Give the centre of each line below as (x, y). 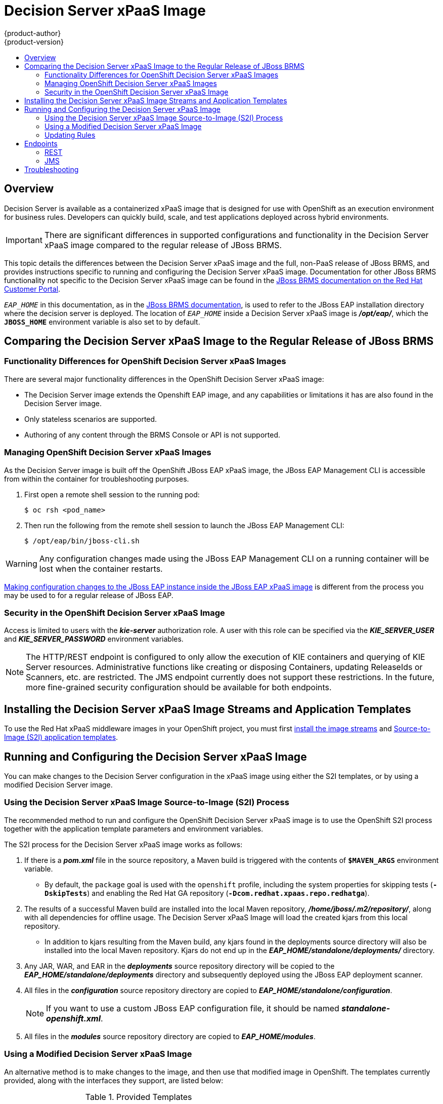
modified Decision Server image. (58, 785)
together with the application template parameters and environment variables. (134, 829)
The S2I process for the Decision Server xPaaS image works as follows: (123, 844)
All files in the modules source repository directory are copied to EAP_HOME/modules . (170, 1036)
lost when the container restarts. (101, 568)
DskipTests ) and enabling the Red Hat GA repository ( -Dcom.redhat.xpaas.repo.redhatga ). (207, 893)
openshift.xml (73, 1018)
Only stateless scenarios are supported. (91, 419)
